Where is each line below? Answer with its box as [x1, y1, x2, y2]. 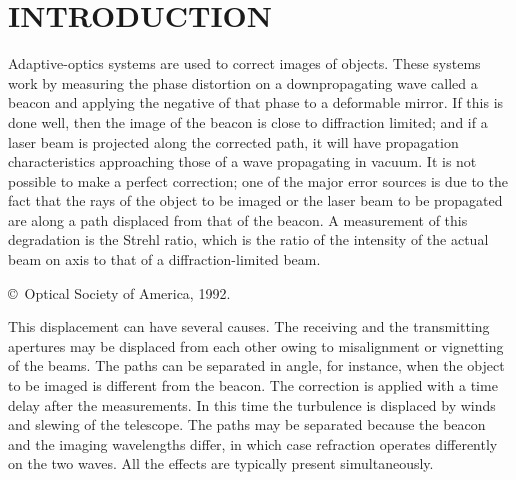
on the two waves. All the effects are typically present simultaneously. [8, 453, 434, 474]
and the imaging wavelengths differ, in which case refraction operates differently [8, 433, 498, 454]
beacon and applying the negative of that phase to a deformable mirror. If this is [8, 92, 504, 113]
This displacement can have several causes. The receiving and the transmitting [8, 316, 490, 337]
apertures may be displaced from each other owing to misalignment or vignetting [8, 335, 504, 356]
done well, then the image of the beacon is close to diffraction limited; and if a [8, 111, 488, 132]
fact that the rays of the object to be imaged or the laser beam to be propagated [8, 190, 503, 211]
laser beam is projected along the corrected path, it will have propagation [8, 131, 459, 152]
